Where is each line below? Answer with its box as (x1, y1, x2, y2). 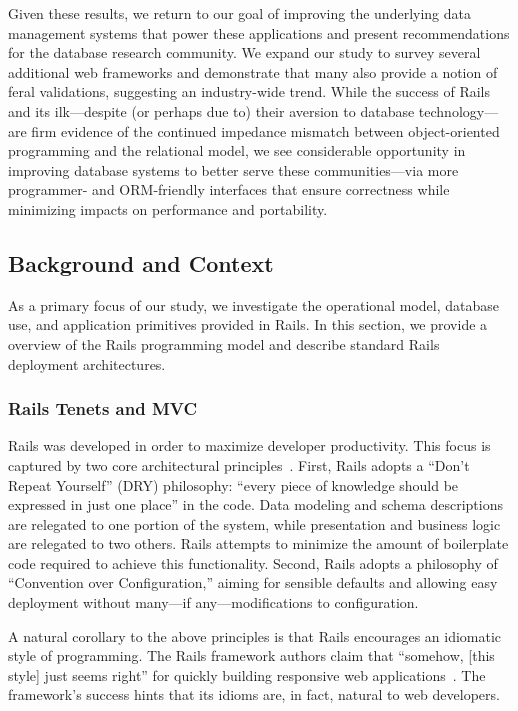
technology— (418, 100, 499, 121)
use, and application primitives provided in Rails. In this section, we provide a (8, 314, 488, 335)
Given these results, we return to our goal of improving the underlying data (8, 3, 471, 23)
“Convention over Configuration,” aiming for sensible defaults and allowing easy (8, 572, 498, 593)
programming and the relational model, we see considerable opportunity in (8, 140, 466, 161)
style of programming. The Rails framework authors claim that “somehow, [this (8, 645, 495, 666)
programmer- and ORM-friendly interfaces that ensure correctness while (8, 179, 450, 200)
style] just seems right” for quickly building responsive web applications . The (8, 664, 486, 685)
